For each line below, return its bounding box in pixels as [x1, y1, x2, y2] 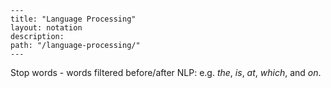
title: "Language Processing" [10, 14, 137, 24]
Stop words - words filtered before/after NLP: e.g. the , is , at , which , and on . [10, 67, 322, 78]
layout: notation [10, 23, 83, 33]
